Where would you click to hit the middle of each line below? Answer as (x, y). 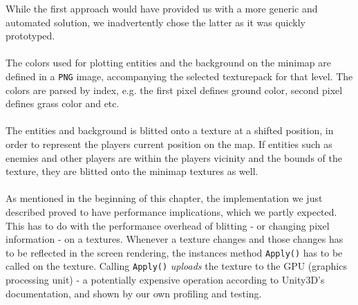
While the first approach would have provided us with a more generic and (162, 8)
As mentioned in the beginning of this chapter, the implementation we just (164, 198)
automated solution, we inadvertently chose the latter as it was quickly (156, 22)
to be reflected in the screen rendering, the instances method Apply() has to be (174, 252)
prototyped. (30, 36)
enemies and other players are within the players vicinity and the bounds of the (174, 157)
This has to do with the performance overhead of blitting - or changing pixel (168, 225)
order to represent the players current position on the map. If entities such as (169, 144)
